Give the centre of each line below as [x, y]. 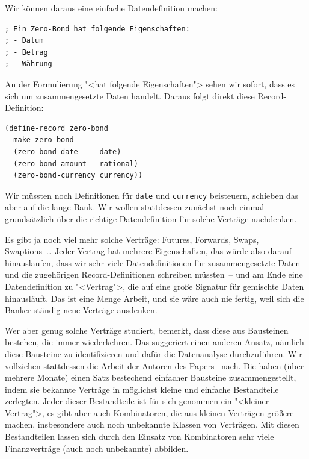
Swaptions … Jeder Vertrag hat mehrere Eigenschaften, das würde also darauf [148, 251]
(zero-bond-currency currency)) [78, 176]
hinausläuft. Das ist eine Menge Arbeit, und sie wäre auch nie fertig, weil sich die [154, 298]
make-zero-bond [44, 140]
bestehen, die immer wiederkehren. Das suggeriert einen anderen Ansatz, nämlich [154, 342]
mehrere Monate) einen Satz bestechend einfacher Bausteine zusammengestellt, [151, 377]
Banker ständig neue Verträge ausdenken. [81, 310]
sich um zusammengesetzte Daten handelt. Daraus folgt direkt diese [130, 95]
